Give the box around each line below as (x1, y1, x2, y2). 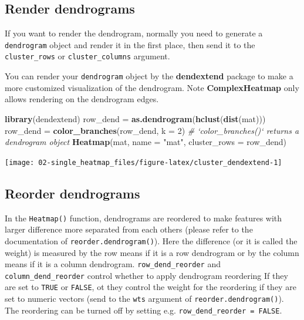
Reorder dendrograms (5, 184, 140, 202)
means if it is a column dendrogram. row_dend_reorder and (5, 258, 221, 270)
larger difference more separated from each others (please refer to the (5, 223, 253, 235)
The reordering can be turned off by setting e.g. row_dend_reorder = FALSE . (5, 304, 282, 316)
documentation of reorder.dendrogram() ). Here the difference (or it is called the (5, 234, 298, 247)
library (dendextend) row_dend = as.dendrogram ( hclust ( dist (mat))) (5, 112, 266, 124)
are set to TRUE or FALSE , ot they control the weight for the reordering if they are (5, 281, 296, 293)
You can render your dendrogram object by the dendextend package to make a (5, 70, 293, 82)
